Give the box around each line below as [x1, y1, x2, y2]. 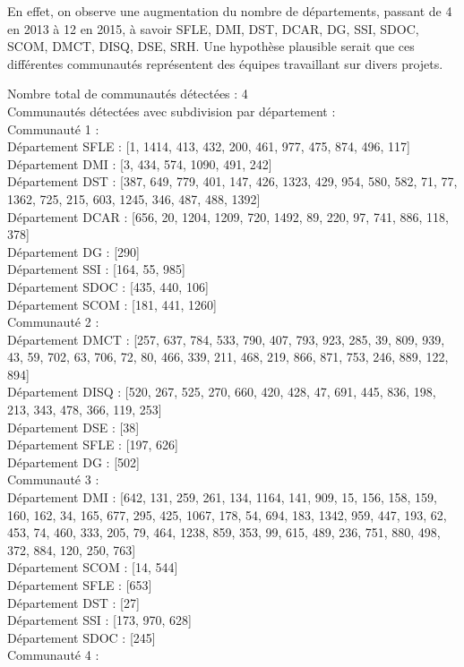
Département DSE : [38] [7, 417, 140, 436]
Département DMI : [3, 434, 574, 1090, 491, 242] [7, 154, 272, 173]
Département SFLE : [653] [7, 576, 152, 594]
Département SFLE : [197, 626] [7, 435, 178, 454]
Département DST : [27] [7, 593, 140, 611]
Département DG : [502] [7, 452, 140, 471]
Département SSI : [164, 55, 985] [7, 260, 185, 278]
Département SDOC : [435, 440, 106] [7, 277, 209, 295]
